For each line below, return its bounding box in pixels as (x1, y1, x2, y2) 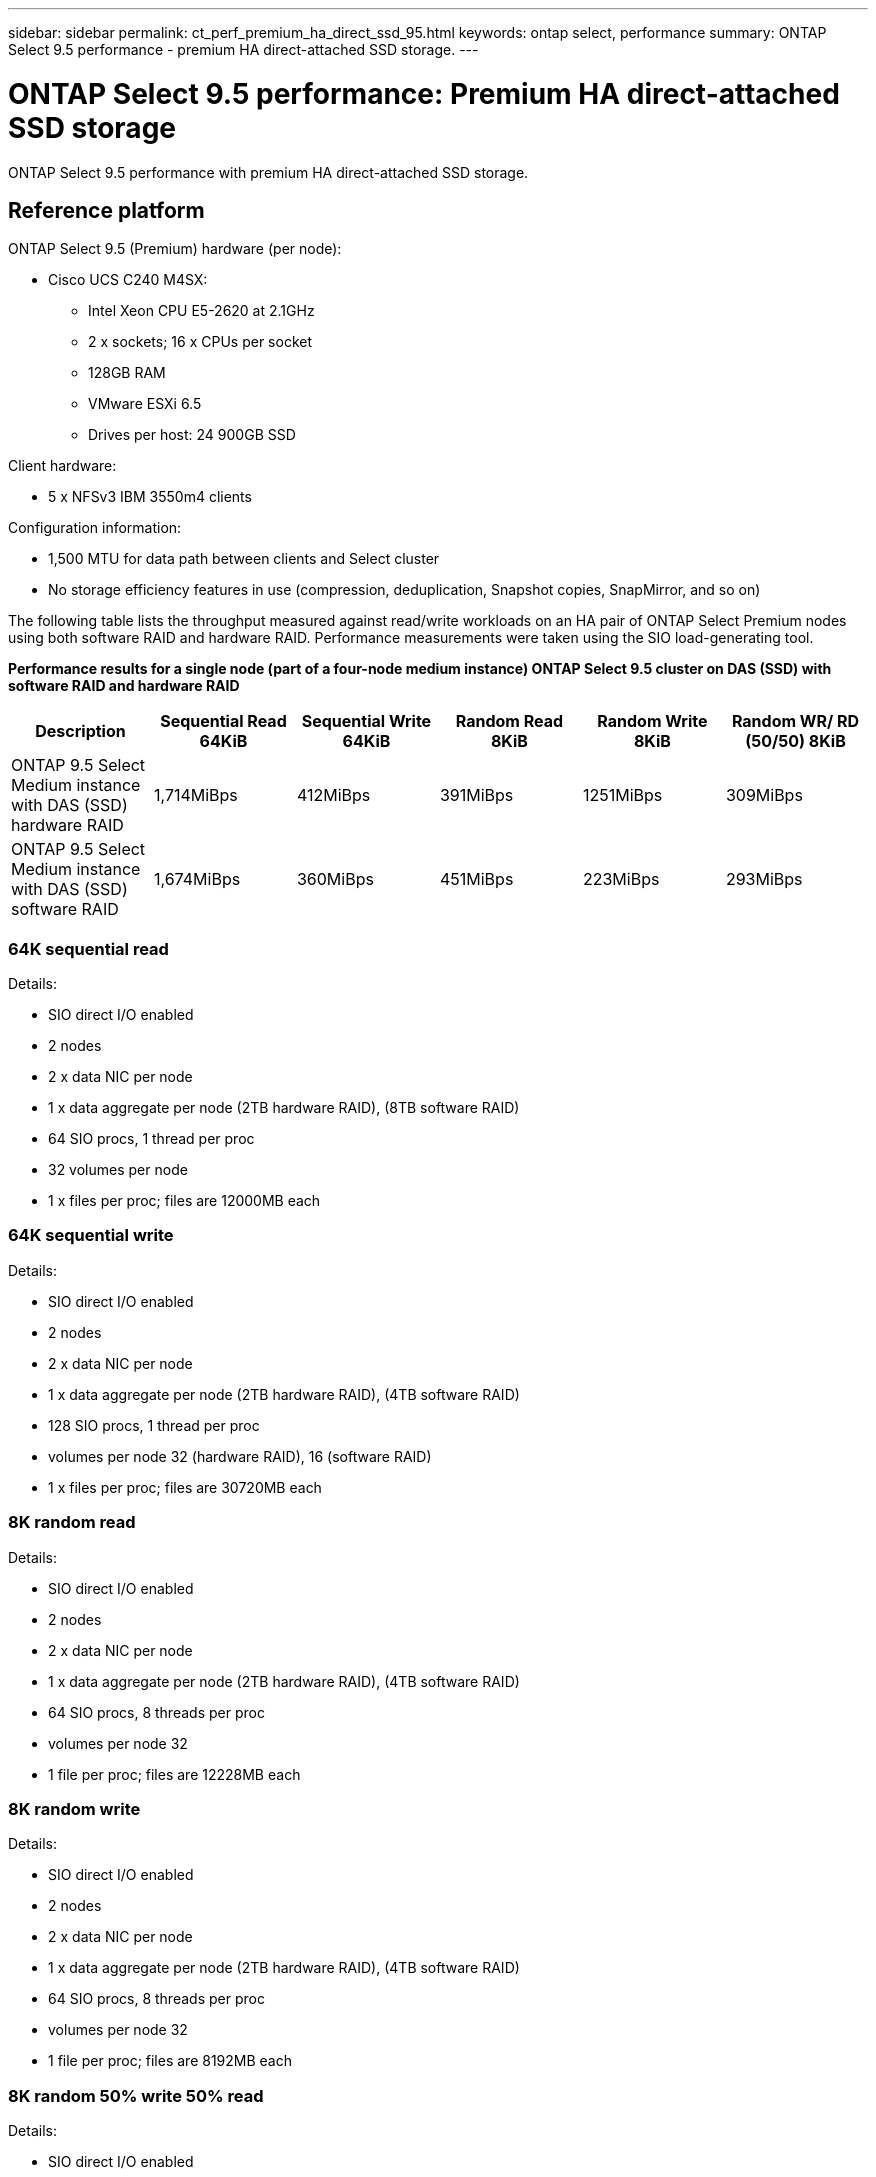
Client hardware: (8, 457, 117, 475)
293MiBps (725, 869, 803, 890)
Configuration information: (8, 519, 182, 537)
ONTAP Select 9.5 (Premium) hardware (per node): (8, 240, 342, 258)
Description (35, 721, 126, 742)
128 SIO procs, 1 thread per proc (48, 1416, 260, 1434)
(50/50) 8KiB (745, 731, 846, 752)
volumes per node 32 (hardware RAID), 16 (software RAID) (48, 1447, 432, 1465)
